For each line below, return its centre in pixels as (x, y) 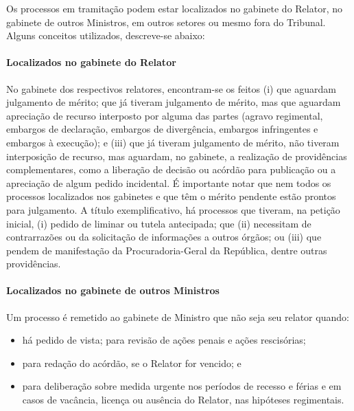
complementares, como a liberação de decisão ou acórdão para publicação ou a (171, 169)
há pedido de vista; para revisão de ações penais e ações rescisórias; (164, 340)
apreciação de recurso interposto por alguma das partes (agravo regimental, (165, 115)
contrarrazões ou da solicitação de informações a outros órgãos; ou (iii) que (164, 237)
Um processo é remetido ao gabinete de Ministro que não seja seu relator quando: (178, 316)
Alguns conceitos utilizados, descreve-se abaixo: (106, 35)
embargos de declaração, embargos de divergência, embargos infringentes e (162, 129)
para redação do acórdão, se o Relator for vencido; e (132, 363)
